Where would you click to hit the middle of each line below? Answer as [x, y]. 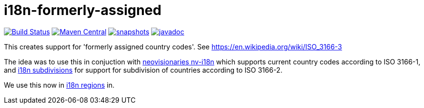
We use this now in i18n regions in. [59, 85]
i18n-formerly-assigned [83, 10]
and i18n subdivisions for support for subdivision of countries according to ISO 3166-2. [143, 70]
